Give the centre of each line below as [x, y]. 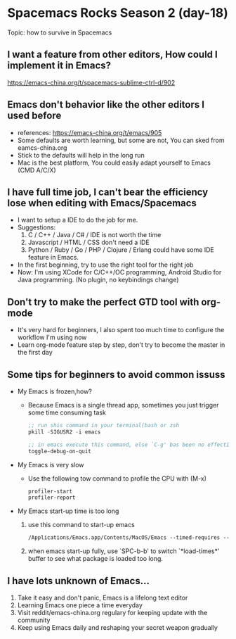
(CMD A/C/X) [37, 170]
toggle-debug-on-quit [59, 451]
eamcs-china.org [42, 147]
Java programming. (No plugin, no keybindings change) [98, 280]
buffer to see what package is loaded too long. [96, 559]
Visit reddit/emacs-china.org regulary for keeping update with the [112, 612]
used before [34, 116]
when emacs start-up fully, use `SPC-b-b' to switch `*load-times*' [124, 551]
